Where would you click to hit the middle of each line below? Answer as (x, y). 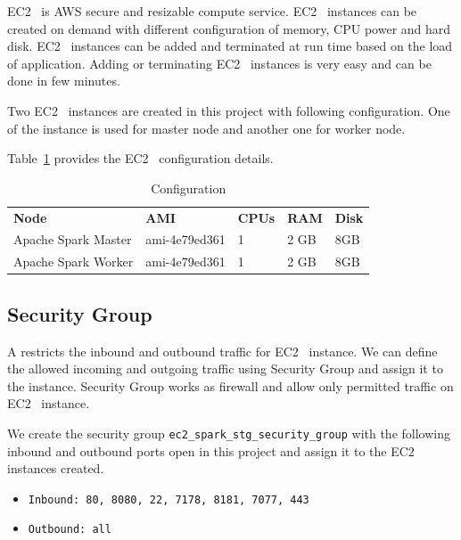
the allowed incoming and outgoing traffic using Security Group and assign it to (225, 368)
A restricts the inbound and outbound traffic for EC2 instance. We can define (222, 351)
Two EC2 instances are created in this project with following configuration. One (229, 110)
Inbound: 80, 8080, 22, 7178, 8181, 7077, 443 (169, 499)
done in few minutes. (64, 81)
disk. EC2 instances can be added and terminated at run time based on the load (230, 46)
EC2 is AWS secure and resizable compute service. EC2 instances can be (212, 11)
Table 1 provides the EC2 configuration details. (140, 158)
